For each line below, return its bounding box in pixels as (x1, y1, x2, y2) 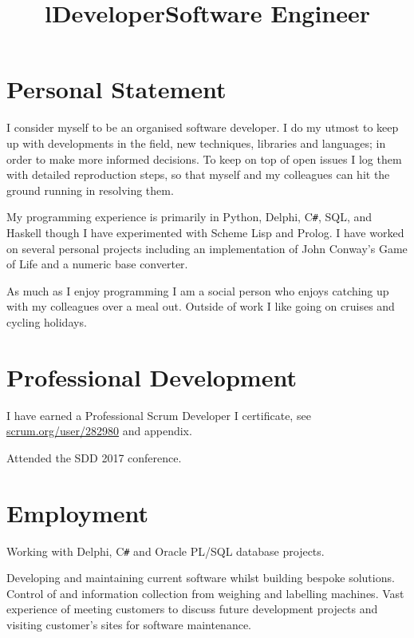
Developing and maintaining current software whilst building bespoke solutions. (6, 569, 395, 586)
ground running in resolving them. (6, 181, 174, 198)
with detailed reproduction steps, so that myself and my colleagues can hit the (6, 166, 390, 183)
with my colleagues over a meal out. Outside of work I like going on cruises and (6, 298, 395, 315)
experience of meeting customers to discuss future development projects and (6, 600, 378, 617)
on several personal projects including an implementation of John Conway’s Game (6, 240, 408, 256)
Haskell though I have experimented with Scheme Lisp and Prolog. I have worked (6, 224, 404, 240)
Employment (6, 496, 149, 529)
